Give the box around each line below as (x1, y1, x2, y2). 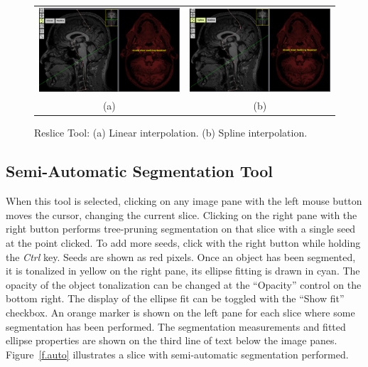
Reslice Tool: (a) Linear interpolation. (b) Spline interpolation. (34, 125, 308, 140)
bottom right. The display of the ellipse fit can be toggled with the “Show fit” (6, 291, 345, 306)
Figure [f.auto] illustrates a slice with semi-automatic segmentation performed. (6, 346, 349, 361)
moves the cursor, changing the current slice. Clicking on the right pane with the (6, 207, 357, 222)
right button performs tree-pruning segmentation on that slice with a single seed (6, 221, 356, 236)
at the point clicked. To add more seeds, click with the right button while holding (6, 235, 361, 250)
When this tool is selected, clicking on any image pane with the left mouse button (6, 193, 362, 208)
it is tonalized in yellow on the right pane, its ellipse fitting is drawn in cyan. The (6, 263, 360, 278)
